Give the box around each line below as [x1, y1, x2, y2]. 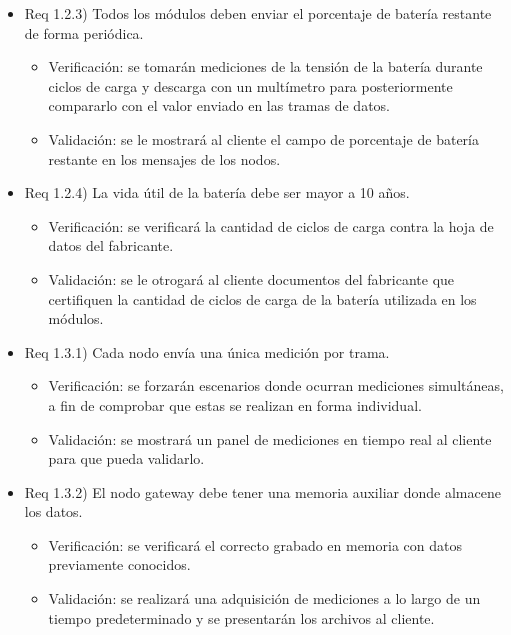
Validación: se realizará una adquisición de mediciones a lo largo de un [48, 588, 481, 609]
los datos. [24, 501, 83, 522]
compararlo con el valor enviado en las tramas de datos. [48, 95, 391, 116]
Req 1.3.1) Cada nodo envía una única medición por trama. [24, 341, 390, 362]
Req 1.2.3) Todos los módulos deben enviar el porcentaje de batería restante [24, 3, 492, 23]
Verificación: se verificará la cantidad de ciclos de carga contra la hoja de [48, 215, 494, 236]
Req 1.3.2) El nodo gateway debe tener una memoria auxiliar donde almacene [24, 481, 501, 502]
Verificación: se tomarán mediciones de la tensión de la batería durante [48, 56, 483, 77]
